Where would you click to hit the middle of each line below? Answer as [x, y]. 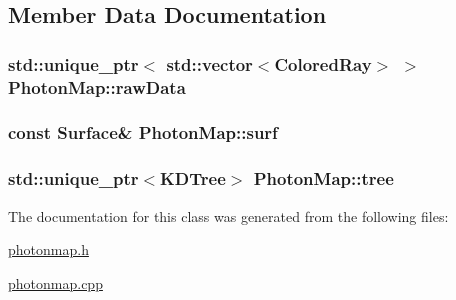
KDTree [193, 178]
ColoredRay [323, 63]
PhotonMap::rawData [97, 86]
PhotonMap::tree [323, 178]
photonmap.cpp [55, 282]
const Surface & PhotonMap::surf [143, 132]
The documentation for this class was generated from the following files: [228, 215]
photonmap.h [48, 249]
